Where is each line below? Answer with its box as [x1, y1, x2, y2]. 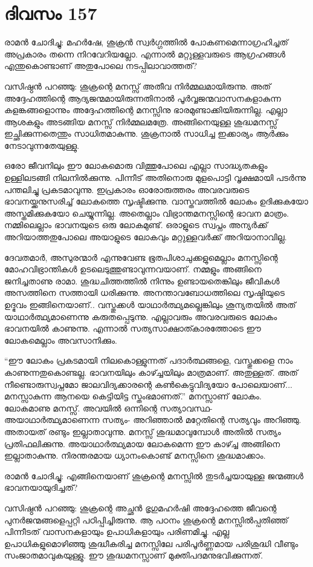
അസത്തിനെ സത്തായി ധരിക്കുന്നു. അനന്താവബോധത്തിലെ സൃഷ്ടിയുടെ [4, 286, 285, 299]
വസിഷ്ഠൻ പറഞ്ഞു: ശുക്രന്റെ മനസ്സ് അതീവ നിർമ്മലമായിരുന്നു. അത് [4, 79, 271, 92]
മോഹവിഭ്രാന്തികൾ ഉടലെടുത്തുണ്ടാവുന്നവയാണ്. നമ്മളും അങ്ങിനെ [4, 263, 262, 275]
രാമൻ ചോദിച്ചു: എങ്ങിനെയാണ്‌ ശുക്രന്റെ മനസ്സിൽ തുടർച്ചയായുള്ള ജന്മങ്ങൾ [4, 469, 303, 482]
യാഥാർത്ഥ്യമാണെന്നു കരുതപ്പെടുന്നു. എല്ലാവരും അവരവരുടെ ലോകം [4, 310, 277, 323]
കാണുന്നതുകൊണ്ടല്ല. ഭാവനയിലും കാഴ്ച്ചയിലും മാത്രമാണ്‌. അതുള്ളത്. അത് [4, 365, 298, 378]
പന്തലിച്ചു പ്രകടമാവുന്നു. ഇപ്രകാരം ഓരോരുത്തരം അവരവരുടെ [4, 183, 250, 195]
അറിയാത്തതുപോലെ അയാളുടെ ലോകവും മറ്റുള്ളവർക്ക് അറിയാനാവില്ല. [4, 231, 287, 243]
